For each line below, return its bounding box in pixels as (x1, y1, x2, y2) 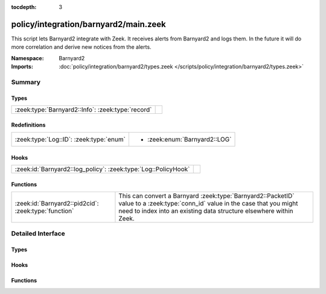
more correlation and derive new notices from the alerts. (11, 43, 152, 51)
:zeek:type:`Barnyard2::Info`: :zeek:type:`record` (14, 105, 152, 114)
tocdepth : (11, 4, 37, 10)
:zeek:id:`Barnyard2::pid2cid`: (14, 199, 99, 208)
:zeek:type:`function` (14, 207, 74, 215)
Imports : (11, 63, 33, 70)
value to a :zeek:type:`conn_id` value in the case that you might (118, 199, 298, 208)
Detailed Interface (11, 230, 66, 238)
